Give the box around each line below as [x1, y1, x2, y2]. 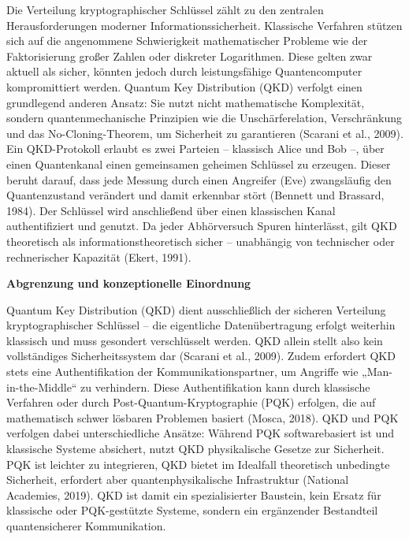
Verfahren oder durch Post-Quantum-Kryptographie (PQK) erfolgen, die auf [6, 394, 376, 411]
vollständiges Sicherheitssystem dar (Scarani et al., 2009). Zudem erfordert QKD [6, 348, 396, 364]
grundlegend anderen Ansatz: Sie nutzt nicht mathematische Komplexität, [6, 94, 365, 110]
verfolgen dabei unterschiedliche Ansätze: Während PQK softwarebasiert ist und [6, 425, 394, 441]
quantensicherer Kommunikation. [6, 518, 166, 533]
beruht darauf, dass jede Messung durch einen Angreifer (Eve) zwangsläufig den [6, 171, 392, 188]
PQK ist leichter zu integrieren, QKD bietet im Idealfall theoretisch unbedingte [6, 455, 390, 472]
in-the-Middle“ [6, 378, 77, 395]
